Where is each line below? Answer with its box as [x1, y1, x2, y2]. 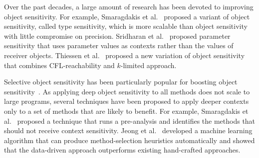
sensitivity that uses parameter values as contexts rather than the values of [4, 40, 234, 51]
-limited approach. [120, 60, 177, 70]
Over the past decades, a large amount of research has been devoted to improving [4, 1, 254, 11]
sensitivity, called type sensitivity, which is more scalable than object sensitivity [4, 21, 248, 31]
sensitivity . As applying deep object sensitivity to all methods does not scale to [4, 86, 250, 96]
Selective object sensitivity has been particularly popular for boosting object [4, 77, 238, 87]
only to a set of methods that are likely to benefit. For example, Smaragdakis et [4, 105, 249, 116]
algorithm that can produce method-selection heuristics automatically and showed [4, 135, 255, 145]
